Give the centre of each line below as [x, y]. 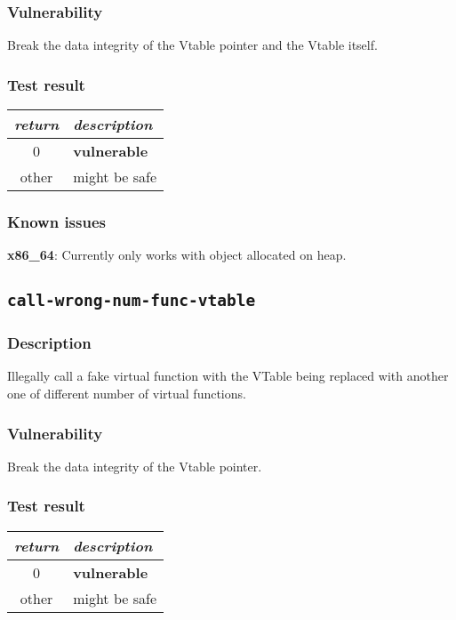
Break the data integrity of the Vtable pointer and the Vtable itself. [192, 45]
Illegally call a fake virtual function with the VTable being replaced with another [228, 376]
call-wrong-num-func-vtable [132, 301]
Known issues [56, 221]
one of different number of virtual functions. [127, 394]
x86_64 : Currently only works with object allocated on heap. [177, 255]
